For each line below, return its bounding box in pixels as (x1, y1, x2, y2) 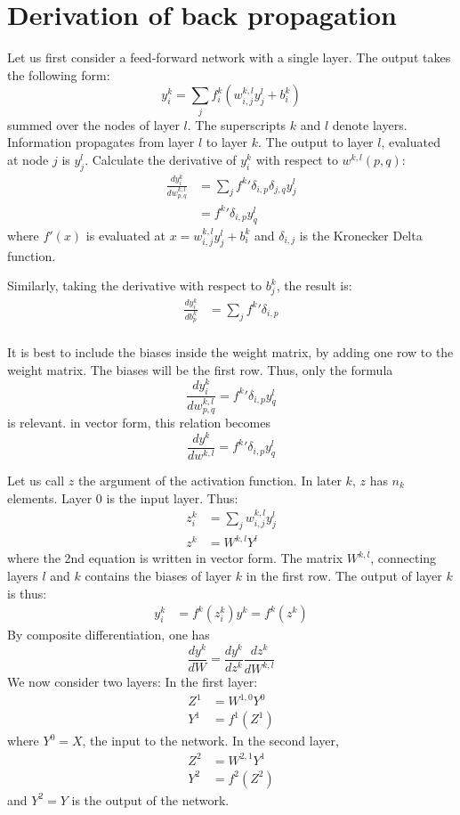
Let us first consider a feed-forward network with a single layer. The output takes (7, 48, 451, 67)
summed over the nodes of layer (7, 115, 180, 134)
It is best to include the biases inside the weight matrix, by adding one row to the (7, 343, 454, 362)
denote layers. (332, 115, 408, 134)
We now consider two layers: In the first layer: (7, 672, 258, 691)
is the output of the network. (71, 790, 230, 809)
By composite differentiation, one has (7, 625, 210, 644)
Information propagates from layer (7, 133, 195, 151)
